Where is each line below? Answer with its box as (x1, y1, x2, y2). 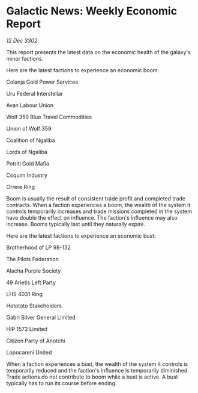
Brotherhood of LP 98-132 (6, 244, 71, 251)
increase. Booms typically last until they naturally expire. (6, 220, 146, 227)
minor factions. (6, 55, 44, 62)
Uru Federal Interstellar (6, 90, 63, 97)
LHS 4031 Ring (6, 290, 43, 297)
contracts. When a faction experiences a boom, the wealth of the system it (6, 201, 191, 208)
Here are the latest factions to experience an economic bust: (6, 232, 156, 239)
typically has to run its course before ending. (6, 379, 117, 386)
